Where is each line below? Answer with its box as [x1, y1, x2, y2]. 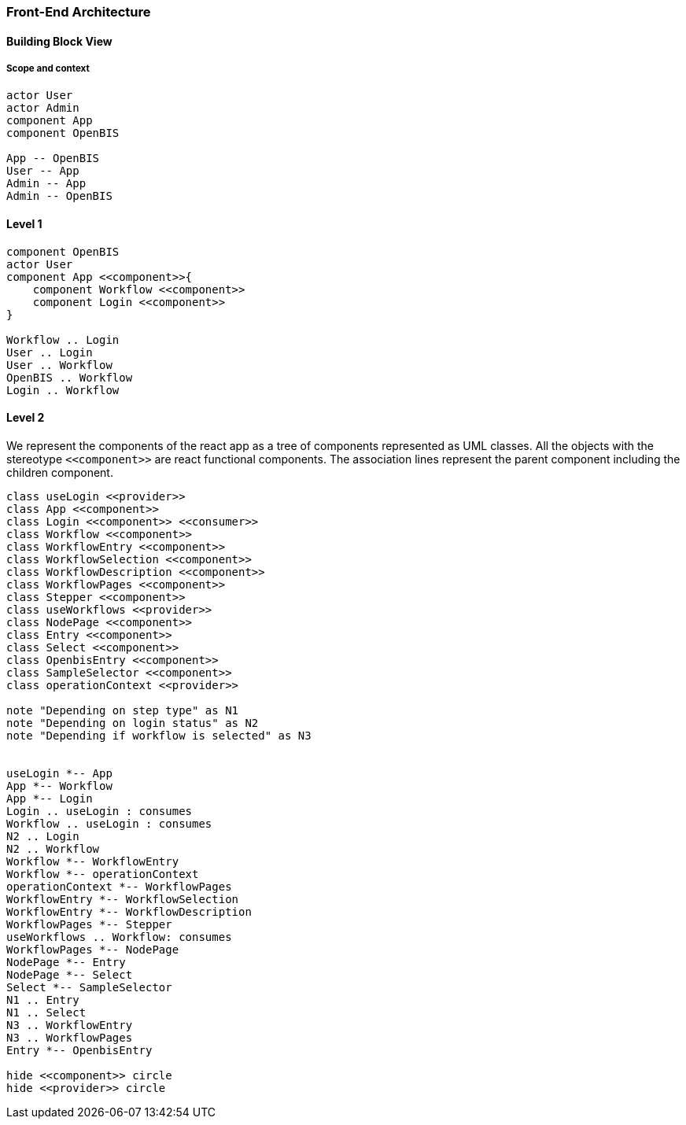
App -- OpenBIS [6, 152, 100, 165]
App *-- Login [6, 791, 93, 805]
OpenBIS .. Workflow [6, 371, 133, 384]
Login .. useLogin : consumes [6, 804, 193, 817]
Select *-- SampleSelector [6, 980, 172, 994]
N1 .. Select [6, 1005, 87, 1019]
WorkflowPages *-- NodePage [6, 942, 179, 956]
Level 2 [6, 411, 45, 425]
